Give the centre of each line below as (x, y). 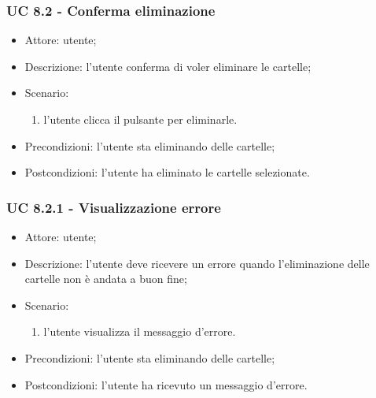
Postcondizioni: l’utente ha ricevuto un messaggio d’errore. (166, 384)
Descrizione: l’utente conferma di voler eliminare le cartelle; (168, 66)
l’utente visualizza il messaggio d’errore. (140, 331)
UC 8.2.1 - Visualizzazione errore (114, 207)
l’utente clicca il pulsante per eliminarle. (140, 119)
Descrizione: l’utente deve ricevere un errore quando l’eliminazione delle (197, 263)
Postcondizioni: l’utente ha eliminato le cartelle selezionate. (167, 172)
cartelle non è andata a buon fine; (106, 279)
